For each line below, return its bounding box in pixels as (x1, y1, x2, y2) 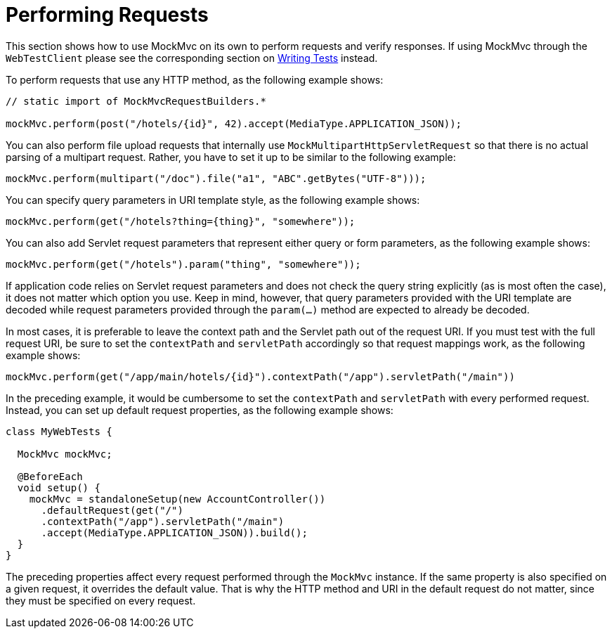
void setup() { (17, 481, 100, 493)
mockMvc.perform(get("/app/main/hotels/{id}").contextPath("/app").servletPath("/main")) (6, 370, 515, 382)
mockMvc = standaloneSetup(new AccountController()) (29, 493, 326, 505)
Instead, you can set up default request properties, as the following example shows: (6, 403, 393, 416)
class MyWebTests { (6, 425, 112, 437)
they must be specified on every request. (6, 594, 196, 607)
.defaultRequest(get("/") (41, 504, 183, 516)
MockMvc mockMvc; (17, 448, 112, 460)
